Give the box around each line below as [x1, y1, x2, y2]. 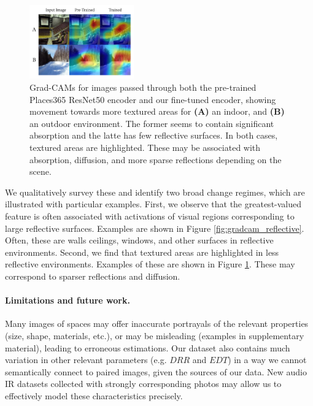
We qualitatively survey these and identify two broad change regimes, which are [5, 185, 305, 198]
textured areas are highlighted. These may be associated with [29, 141, 261, 154]
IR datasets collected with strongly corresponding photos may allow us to [5, 377, 282, 390]
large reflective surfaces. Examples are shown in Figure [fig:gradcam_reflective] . [5, 221, 304, 234]
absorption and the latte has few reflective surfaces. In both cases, [29, 129, 278, 142]
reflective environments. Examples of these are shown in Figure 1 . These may [5, 258, 295, 270]
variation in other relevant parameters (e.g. [5, 353, 167, 366]
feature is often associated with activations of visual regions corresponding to [5, 210, 295, 222]
